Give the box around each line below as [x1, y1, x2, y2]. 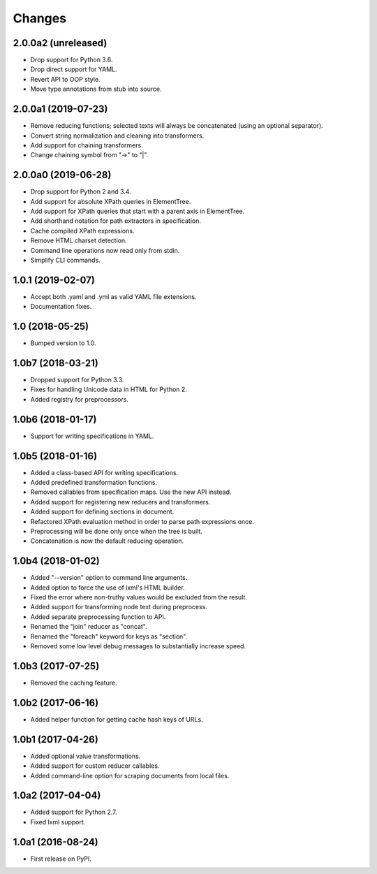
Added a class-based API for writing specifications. [30, 468, 179, 476]
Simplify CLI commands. [30, 256, 101, 264]
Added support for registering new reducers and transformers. [30, 497, 211, 506]
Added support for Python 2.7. [30, 808, 118, 817]
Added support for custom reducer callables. [30, 762, 160, 770]
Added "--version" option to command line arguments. [30, 574, 188, 582]
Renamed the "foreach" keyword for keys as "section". [30, 632, 188, 641]
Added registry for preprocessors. [30, 395, 129, 403]
